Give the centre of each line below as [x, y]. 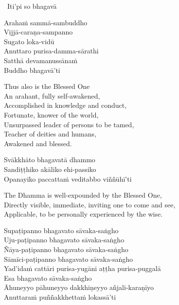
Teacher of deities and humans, [50, 134]
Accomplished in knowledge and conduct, [65, 105]
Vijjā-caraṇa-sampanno [38, 32]
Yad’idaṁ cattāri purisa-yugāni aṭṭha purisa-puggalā [82, 268]
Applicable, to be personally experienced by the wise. [83, 214]
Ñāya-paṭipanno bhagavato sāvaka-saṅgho [66, 249]
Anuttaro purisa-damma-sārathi [51, 51]
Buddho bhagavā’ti [32, 70]
